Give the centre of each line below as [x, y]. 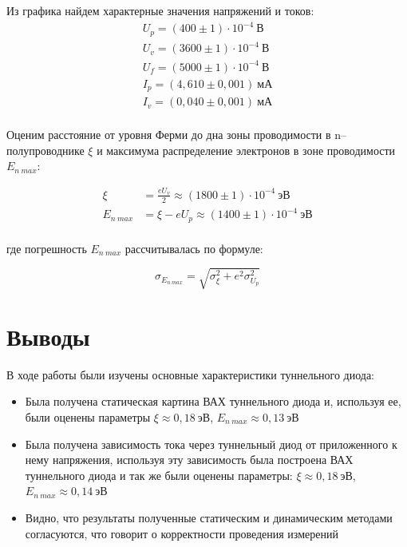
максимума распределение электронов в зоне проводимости [251, 150]
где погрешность [47, 248]
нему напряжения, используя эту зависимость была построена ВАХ [189, 460]
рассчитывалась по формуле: [194, 248]
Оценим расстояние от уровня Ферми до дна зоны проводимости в [169, 135]
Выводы [48, 336]
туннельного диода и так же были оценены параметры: [159, 475]
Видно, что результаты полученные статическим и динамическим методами [209, 517]
